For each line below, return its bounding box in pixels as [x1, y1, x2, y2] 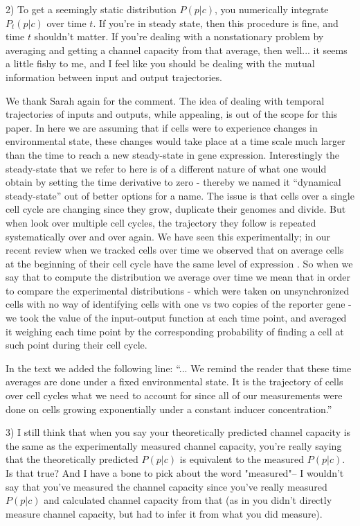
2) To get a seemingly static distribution [6, 2, 177, 16]
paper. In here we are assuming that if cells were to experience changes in [6, 120, 318, 134]
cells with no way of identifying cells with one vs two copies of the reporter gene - [6, 297, 352, 311]
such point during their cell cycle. [6, 337, 147, 352]
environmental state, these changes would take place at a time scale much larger [6, 134, 345, 148]
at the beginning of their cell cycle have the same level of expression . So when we [6, 256, 353, 270]
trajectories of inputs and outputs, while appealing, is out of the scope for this [6, 107, 338, 121]
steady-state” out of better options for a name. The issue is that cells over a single [6, 188, 354, 202]
